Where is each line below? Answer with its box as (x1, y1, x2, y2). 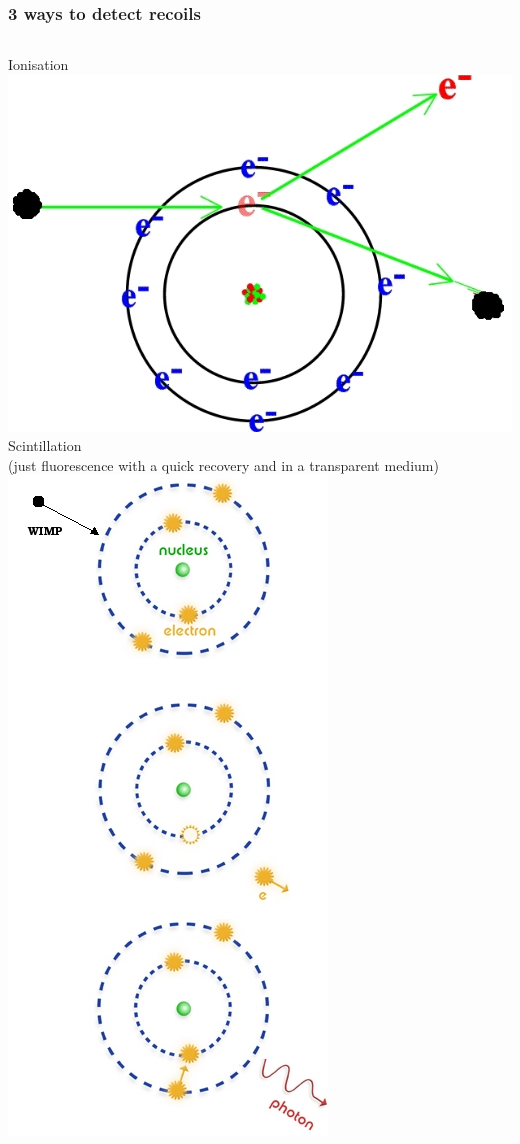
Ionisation (8, 54, 69, 75)
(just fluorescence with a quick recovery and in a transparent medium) (8, 454, 439, 475)
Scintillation (8, 435, 82, 456)
